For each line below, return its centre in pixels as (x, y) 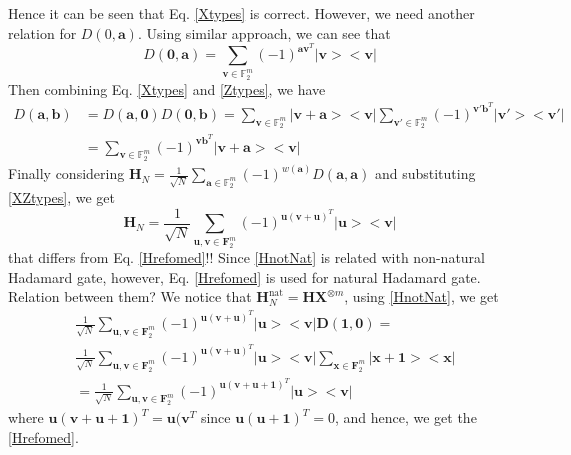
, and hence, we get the (405, 417)
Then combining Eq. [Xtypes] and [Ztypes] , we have (167, 88)
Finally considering (66, 173)
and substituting (425, 173)
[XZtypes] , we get (62, 197)
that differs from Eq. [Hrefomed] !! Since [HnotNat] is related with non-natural (246, 257)
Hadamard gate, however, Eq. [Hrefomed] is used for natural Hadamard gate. (244, 276)
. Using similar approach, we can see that (264, 32)
